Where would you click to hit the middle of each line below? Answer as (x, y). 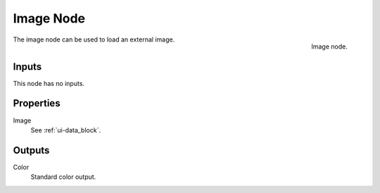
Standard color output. (63, 177)
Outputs (31, 150)
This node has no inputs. (49, 83)
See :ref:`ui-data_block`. (66, 130)
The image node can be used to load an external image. (94, 39)
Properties (37, 103)
